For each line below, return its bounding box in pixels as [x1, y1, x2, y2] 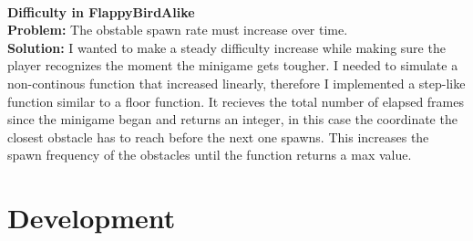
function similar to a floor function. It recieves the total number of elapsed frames [7, 91, 465, 110]
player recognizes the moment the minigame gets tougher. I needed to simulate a [7, 56, 458, 75]
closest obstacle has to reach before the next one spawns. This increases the [7, 127, 429, 146]
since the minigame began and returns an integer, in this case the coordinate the [7, 110, 458, 129]
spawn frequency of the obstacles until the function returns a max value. [7, 145, 412, 164]
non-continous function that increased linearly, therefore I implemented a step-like [7, 73, 466, 92]
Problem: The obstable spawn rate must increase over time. [7, 20, 348, 39]
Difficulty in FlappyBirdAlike [7, 2, 195, 21]
